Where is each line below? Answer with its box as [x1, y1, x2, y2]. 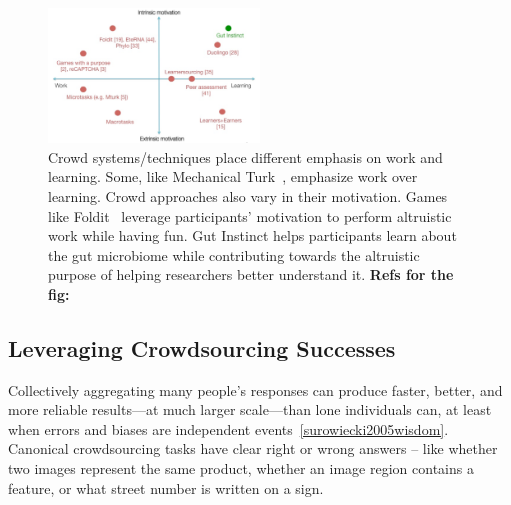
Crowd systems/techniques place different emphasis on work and [48, 146, 443, 167]
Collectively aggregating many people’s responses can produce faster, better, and [8, 379, 503, 400]
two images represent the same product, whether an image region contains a [8, 458, 474, 479]
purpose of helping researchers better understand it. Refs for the [48, 264, 454, 285]
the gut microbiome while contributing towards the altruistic [48, 244, 420, 265]
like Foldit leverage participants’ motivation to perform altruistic [48, 205, 452, 226]
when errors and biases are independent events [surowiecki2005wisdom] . [8, 418, 449, 439]
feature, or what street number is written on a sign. [8, 477, 324, 498]
